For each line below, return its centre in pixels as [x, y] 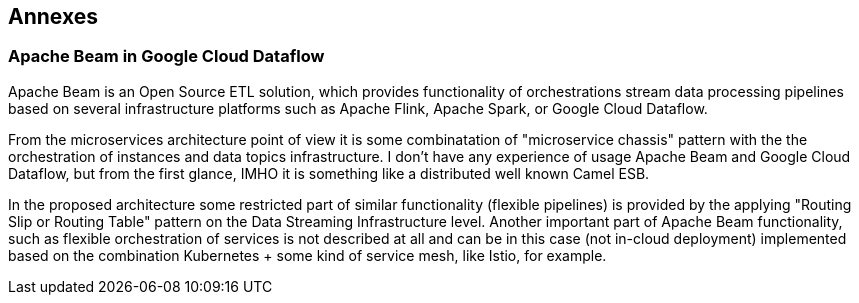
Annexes [53, 16]
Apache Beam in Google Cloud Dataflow [166, 56]
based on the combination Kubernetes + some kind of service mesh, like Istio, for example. [307, 255]
